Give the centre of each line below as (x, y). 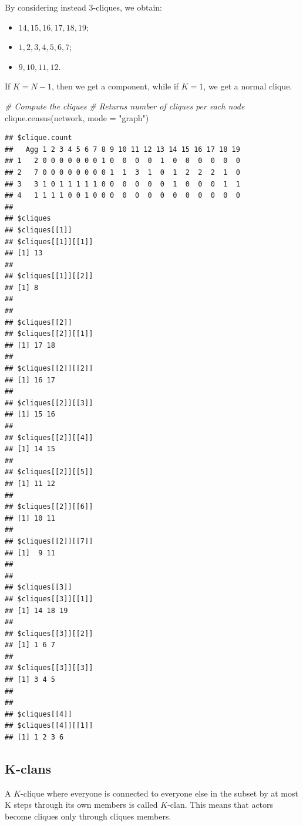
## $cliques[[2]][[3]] (49, 403)
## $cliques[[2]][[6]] (49, 507)
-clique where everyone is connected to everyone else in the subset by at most (159, 793)
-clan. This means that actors (220, 805)
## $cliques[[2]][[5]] (49, 472)
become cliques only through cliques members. (88, 816)
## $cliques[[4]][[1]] (49, 726)
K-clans (28, 769)
